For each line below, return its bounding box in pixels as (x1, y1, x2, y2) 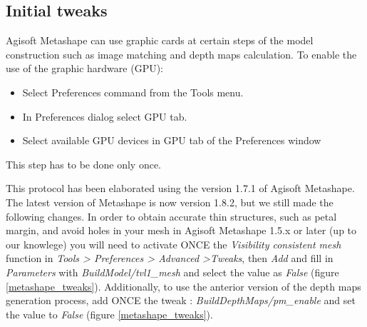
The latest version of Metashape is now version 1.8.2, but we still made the (6, 194, 334, 209)
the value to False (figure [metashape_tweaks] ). (6, 306, 213, 321)
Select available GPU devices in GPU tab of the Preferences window (22, 133, 321, 148)
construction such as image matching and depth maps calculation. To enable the (6, 46, 357, 61)
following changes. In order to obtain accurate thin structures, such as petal (6, 208, 337, 223)
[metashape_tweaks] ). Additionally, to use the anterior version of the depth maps (6, 278, 361, 293)
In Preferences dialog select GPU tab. (22, 109, 187, 124)
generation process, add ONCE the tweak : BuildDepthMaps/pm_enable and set (6, 293, 356, 308)
